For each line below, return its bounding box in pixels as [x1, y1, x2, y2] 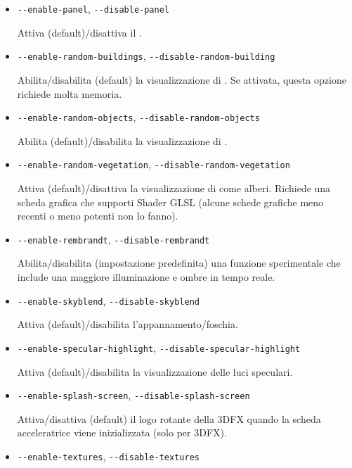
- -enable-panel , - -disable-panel [17, 1, 170, 15]
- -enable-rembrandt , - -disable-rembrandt [17, 232, 210, 246]
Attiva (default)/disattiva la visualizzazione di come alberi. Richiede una [17, 181, 331, 195]
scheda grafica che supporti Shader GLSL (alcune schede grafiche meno [17, 194, 324, 209]
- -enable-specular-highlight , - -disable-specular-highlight [17, 340, 301, 355]
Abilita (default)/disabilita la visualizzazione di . [17, 133, 228, 148]
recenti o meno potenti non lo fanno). [17, 208, 178, 223]
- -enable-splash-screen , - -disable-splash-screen [17, 388, 250, 403]
